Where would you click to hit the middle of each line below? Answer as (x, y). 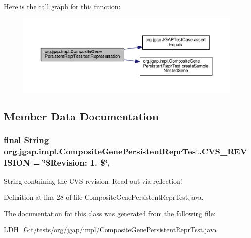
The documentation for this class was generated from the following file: (110, 213)
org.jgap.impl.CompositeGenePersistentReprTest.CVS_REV (125, 151)
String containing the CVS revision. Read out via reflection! (93, 180)
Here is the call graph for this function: (62, 6)
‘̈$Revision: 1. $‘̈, (76, 162)
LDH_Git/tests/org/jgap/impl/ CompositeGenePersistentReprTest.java (110, 229)
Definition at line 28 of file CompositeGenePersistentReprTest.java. (104, 197)
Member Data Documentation (81, 116)
